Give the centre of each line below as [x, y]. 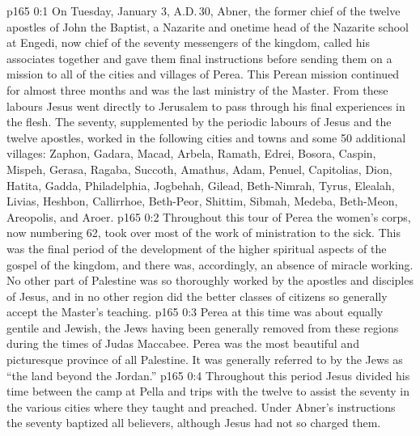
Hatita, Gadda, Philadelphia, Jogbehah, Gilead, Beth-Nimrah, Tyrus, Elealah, [201, 185]
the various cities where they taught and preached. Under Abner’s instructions [201, 406]
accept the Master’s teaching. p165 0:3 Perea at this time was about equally [195, 312]
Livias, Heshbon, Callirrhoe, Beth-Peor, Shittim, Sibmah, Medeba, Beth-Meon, [202, 201]
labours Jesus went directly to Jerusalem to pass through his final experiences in [206, 106]
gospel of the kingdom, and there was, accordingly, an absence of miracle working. [210, 264]
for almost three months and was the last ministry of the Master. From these [197, 89]
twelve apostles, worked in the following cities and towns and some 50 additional [206, 137]
